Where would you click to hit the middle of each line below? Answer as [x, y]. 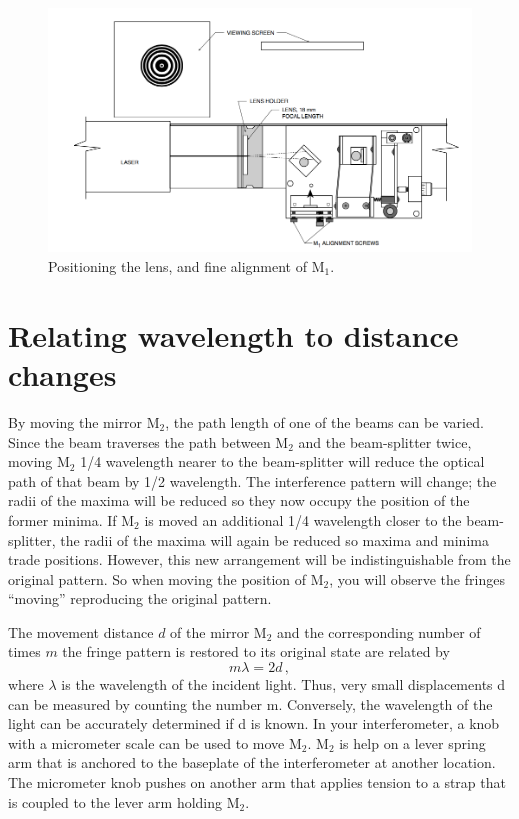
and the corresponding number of [379, 631]
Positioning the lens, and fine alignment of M [186, 266]
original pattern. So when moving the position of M [166, 578]
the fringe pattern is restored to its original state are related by [256, 651]
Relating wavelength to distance [233, 334]
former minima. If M [71, 519]
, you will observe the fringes [417, 578]
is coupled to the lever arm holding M [124, 801]
